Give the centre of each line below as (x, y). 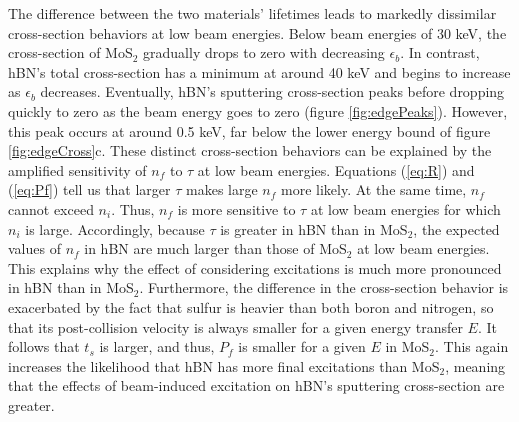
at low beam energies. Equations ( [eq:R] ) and (336, 169)
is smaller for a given (302, 346)
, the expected (456, 228)
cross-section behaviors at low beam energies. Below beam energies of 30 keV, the (257, 32)
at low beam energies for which (405, 208)
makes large (222, 189)
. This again (472, 346)
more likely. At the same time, (373, 189)
